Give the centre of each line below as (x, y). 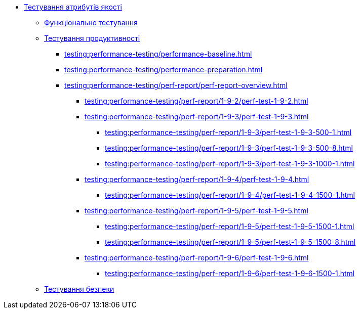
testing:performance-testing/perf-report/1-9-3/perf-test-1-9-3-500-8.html (229, 148)
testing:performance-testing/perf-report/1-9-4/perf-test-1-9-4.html (197, 179)
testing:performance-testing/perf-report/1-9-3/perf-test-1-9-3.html (197, 117)
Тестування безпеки (79, 289)
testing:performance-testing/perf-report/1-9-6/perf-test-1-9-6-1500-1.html (230, 273)
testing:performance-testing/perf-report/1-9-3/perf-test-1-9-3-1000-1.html (230, 164)
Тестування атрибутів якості (73, 7)
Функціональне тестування (91, 23)
